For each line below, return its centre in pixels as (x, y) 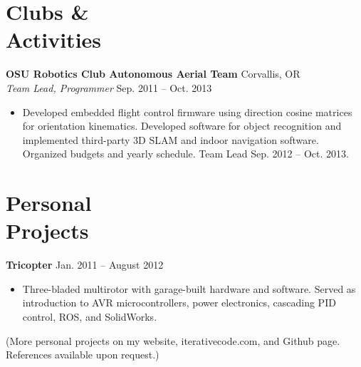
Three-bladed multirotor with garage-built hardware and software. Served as (189, 288)
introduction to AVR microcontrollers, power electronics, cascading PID (179, 303)
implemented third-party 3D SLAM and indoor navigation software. (171, 139)
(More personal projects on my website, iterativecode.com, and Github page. (173, 340)
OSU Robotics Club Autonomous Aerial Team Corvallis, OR (153, 74)
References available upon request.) (83, 355)
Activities (54, 40)
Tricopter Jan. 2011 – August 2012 (85, 265)
